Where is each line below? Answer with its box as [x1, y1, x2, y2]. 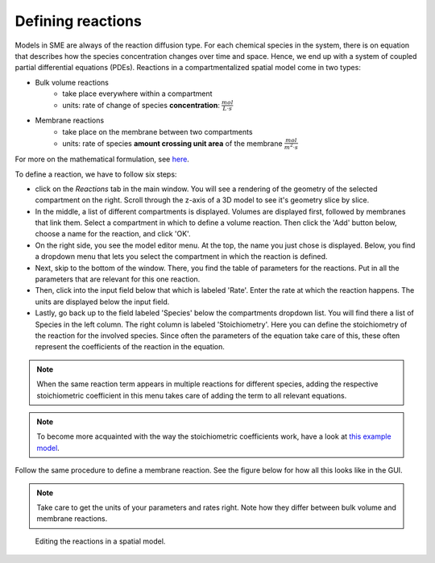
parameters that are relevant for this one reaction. [35, 274, 201, 284]
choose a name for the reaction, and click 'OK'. [35, 229, 191, 239]
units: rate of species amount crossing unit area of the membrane [62, 138, 283, 148]
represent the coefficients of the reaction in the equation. [35, 342, 225, 352]
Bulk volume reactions [35, 77, 109, 87]
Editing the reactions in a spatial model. [35, 536, 166, 546]
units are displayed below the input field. [35, 297, 170, 307]
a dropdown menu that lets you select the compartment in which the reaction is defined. [35, 252, 328, 261]
